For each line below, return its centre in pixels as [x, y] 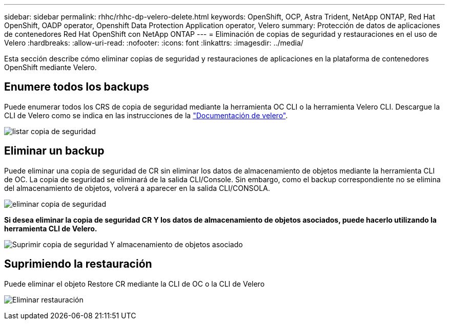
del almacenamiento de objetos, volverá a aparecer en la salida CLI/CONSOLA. [137, 188]
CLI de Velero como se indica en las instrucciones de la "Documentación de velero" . [146, 115]
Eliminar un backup [54, 151]
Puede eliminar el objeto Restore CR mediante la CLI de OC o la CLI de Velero [135, 284]
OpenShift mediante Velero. [50, 67]
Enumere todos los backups [77, 87]
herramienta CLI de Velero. [51, 228]
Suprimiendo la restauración [78, 264]
